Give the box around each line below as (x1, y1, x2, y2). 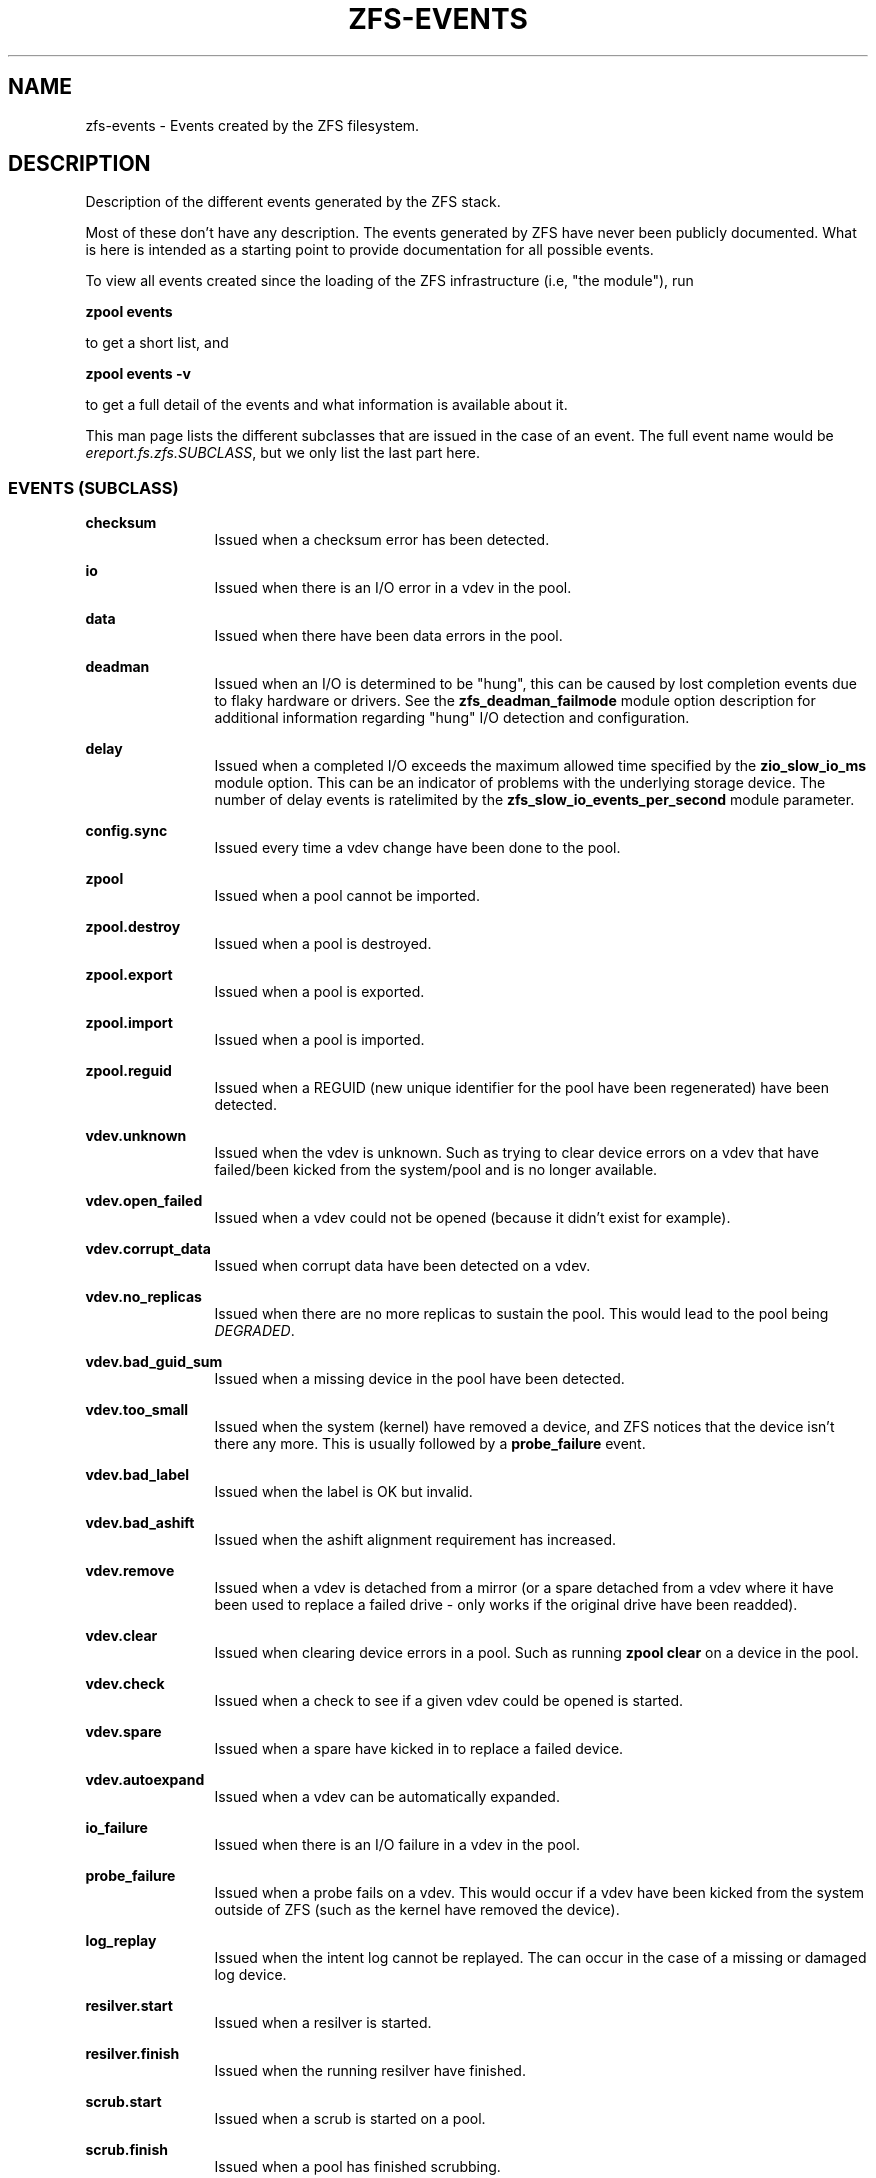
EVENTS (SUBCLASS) (8, 477, 179, 498)
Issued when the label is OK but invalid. (214, 1483, 473, 1501)
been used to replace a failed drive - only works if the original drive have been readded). (214, 1596, 798, 1614)
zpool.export (85, 966, 173, 984)
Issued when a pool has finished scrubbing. (214, 2158, 501, 2176)
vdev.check (85, 1675, 165, 1693)
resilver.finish (85, 2045, 180, 2063)
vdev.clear (85, 1627, 158, 1645)
